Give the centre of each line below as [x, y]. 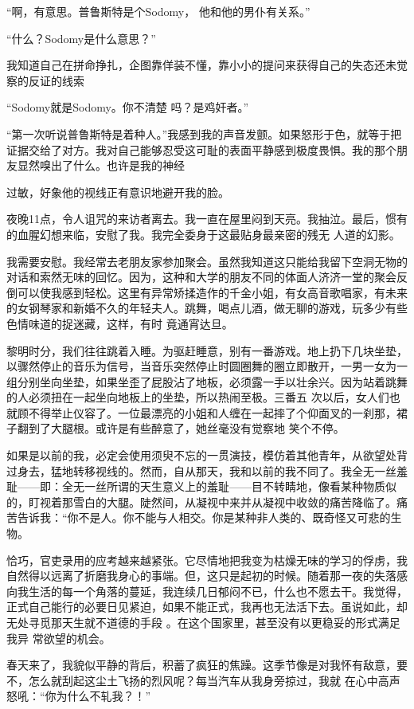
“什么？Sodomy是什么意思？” [81, 38]
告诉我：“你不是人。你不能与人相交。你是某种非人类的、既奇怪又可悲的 [204, 517]
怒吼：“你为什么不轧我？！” [79, 696]
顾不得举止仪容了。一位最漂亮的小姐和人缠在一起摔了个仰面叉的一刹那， [207, 412]
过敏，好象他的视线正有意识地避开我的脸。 [118, 192]
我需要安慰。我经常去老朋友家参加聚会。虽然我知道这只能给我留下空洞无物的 [207, 261]
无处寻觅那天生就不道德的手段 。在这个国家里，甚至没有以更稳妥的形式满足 [203, 622]
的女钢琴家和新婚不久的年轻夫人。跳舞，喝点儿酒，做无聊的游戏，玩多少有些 [207, 308]
